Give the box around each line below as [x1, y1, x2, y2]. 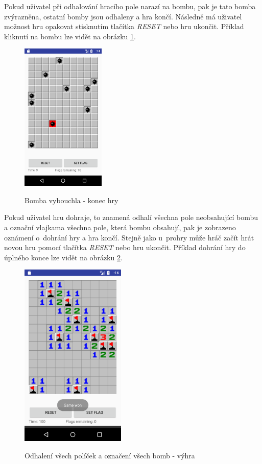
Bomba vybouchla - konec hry [25, 194, 118, 205]
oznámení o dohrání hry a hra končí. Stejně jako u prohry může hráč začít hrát [4, 232, 254, 242]
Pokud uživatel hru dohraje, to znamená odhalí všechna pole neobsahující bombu [4, 212, 258, 223]
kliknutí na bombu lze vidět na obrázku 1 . [4, 31, 136, 41]
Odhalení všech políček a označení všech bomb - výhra [25, 450, 195, 460]
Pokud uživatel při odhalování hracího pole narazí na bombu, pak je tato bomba [4, 1, 256, 11]
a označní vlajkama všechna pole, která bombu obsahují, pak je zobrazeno [4, 222, 236, 232]
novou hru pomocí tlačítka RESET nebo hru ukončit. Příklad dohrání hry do [4, 242, 246, 253]
